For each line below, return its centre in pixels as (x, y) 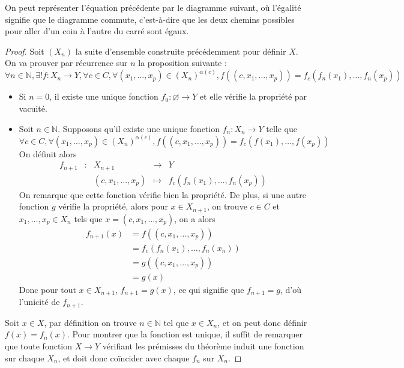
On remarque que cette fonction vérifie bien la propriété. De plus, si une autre (162, 194)
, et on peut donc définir (262, 322)
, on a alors (195, 218)
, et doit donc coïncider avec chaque (124, 357)
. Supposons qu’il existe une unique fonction (139, 128)
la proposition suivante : (182, 63)
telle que (282, 128)
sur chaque (25, 357)
